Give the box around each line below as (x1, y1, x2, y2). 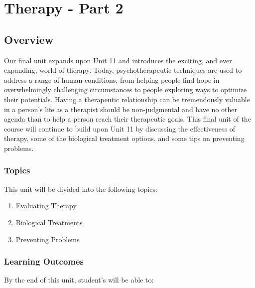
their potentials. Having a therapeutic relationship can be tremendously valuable (4, 94, 250, 104)
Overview (4, 31, 54, 47)
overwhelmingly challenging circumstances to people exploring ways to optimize (4, 84, 247, 95)
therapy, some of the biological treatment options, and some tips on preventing (4, 133, 245, 144)
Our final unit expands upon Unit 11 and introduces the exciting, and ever (4, 55, 232, 65)
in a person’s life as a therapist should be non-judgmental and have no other (4, 104, 237, 114)
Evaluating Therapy (15, 200, 77, 211)
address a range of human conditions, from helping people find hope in (4, 74, 220, 85)
